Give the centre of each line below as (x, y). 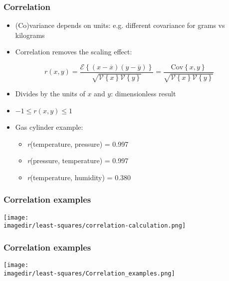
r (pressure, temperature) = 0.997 (78, 160)
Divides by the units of (50, 94)
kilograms (30, 35)
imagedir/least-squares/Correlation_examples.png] (89, 273)
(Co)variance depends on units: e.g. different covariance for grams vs (120, 25)
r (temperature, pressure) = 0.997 (78, 143)
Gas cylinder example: (49, 127)
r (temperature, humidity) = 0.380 (79, 177)
